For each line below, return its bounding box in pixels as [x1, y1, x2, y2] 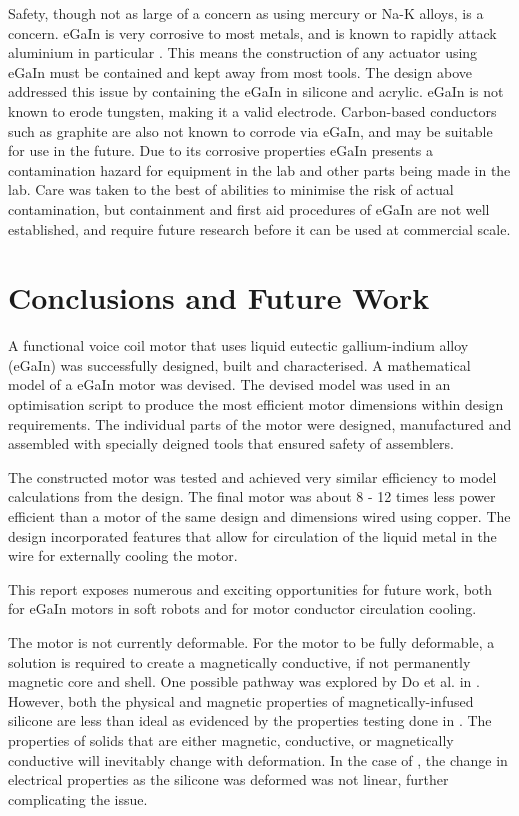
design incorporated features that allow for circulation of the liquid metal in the [8, 525, 497, 546]
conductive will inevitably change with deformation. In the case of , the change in [8, 749, 508, 770]
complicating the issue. [8, 788, 148, 809]
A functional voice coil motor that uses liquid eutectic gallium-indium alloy [8, 335, 469, 356]
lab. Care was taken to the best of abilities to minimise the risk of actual [8, 179, 454, 200]
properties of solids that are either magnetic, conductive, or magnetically [8, 729, 454, 750]
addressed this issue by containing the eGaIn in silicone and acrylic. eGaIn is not [8, 81, 504, 102]
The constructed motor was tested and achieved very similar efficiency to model [8, 466, 497, 487]
